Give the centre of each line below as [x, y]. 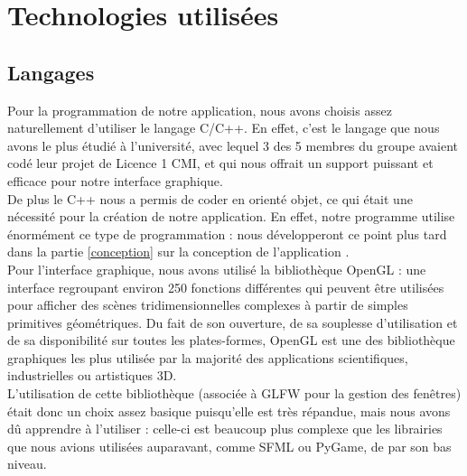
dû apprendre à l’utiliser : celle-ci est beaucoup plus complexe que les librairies [225, 429]
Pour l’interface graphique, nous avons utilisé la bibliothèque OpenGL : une [217, 269]
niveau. [27, 464]
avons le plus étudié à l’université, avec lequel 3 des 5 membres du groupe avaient [233, 145]
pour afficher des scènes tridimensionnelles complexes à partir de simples [208, 305]
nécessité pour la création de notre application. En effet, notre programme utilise [231, 216]
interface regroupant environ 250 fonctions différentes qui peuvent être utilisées [226, 287]
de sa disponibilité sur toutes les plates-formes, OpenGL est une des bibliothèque [231, 340]
